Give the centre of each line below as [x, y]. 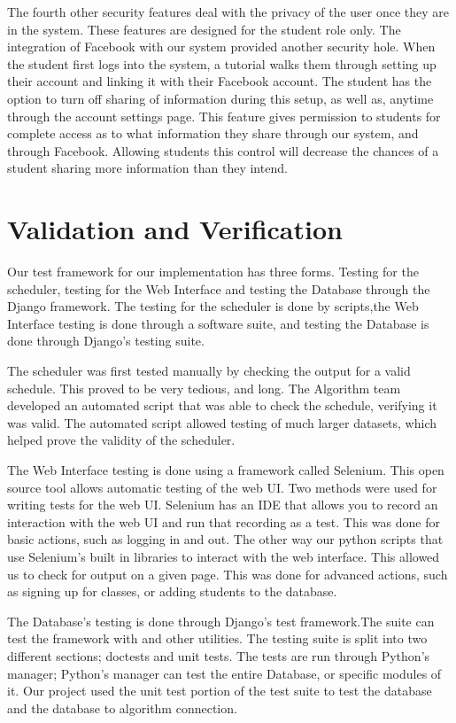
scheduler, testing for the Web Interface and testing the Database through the [219, 288]
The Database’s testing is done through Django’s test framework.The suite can [221, 621]
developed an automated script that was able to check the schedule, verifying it [222, 405]
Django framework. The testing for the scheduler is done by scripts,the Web [213, 306]
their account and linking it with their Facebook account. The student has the [220, 81]
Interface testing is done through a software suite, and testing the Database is [218, 323]
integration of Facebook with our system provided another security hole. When [221, 47]
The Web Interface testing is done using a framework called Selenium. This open [226, 470]
